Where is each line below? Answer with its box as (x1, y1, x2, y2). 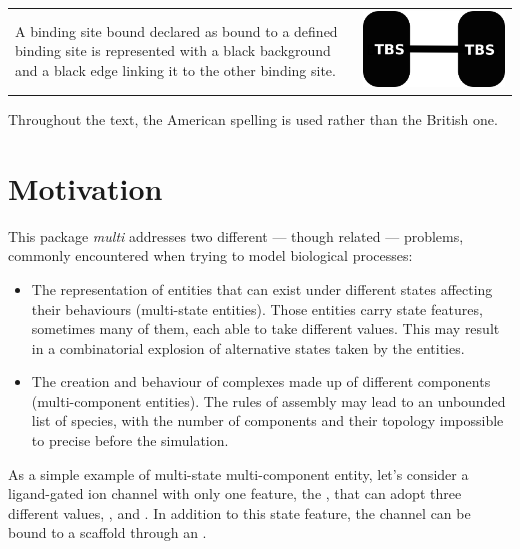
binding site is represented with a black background (15, 40, 331, 61)
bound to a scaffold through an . (8, 522, 207, 543)
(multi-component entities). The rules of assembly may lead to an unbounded (31, 390, 506, 411)
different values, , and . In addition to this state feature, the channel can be (8, 502, 471, 523)
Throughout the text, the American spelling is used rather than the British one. (8, 109, 498, 130)
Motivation (8, 167, 163, 208)
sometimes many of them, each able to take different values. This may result (31, 318, 500, 339)
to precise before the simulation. (31, 430, 229, 451)
